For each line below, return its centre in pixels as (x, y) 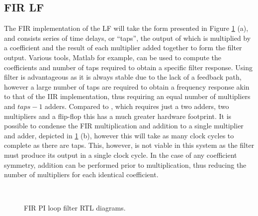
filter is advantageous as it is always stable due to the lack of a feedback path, (123, 77)
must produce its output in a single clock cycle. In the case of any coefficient (121, 155)
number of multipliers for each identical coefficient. (81, 174)
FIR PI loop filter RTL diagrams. (75, 208)
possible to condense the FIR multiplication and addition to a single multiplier (124, 126)
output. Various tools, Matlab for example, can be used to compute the (113, 57)
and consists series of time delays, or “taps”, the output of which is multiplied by (128, 38)
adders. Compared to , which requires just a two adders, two (137, 106)
